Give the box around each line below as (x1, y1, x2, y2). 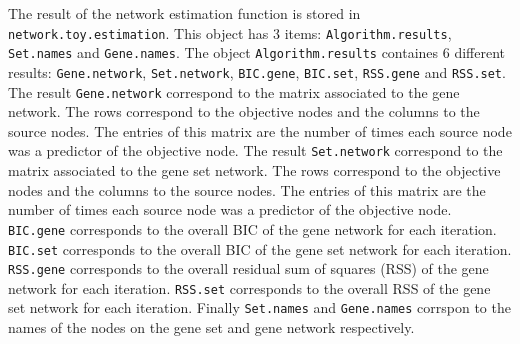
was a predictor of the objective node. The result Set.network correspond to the (8, 140, 503, 161)
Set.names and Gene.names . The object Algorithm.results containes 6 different (8, 42, 506, 63)
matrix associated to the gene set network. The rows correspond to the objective (8, 160, 501, 181)
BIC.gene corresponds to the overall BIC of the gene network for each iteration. (8, 218, 497, 239)
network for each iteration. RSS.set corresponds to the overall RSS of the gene (8, 277, 491, 298)
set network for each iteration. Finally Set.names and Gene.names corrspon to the (8, 297, 511, 318)
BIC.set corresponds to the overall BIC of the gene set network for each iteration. (8, 238, 512, 259)
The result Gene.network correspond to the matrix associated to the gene (8, 81, 460, 102)
